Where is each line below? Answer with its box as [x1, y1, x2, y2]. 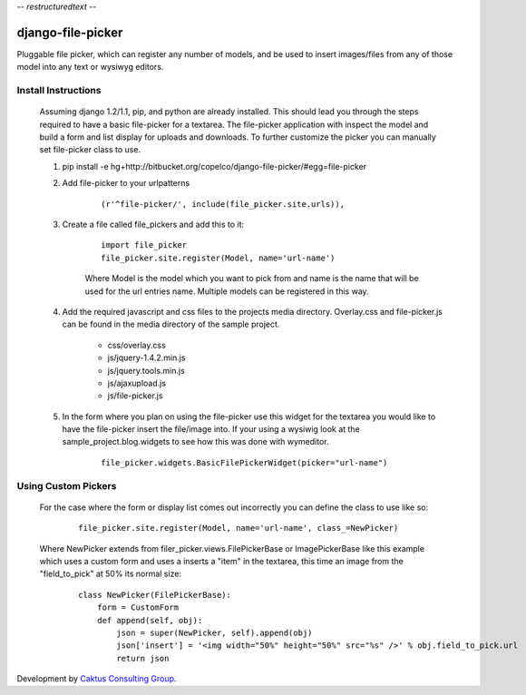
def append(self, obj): [96, 615, 203, 625]
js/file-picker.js [107, 390, 163, 401]
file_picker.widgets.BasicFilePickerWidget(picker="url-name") [101, 457, 388, 467]
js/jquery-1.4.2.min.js [107, 352, 186, 363]
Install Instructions [16, 84, 102, 97]
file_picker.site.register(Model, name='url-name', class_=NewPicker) [78, 523, 399, 533]
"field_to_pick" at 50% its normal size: [39, 568, 181, 580]
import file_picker [101, 240, 188, 250]
